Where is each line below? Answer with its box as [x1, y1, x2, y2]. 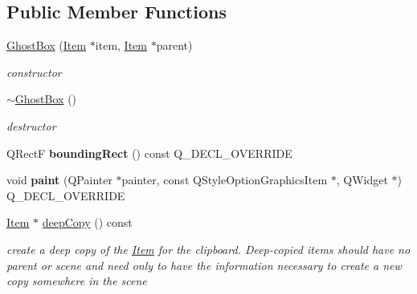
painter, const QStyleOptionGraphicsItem [121, 171, 328, 188]
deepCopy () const [42, 214, 133, 231]
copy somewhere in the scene [6, 272, 147, 289]
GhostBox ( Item [6, 37, 87, 54]
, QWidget [336, 171, 388, 188]
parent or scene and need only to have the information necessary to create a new [6, 256, 402, 273]
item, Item [95, 37, 147, 54]
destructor [6, 117, 56, 134]
